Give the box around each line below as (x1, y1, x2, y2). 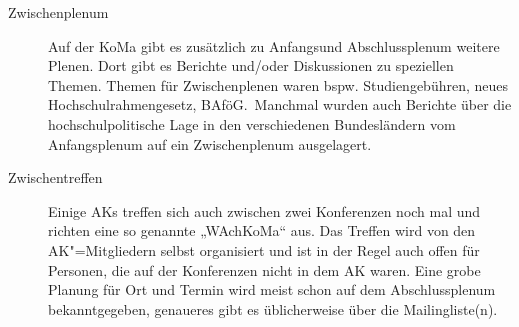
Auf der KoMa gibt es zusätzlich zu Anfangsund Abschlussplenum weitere (48, 35, 500, 56)
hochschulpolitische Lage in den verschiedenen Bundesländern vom (48, 113, 456, 134)
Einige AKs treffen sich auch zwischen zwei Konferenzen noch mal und (48, 200, 481, 221)
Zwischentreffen (8, 167, 103, 188)
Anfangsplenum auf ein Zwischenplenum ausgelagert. (48, 133, 372, 154)
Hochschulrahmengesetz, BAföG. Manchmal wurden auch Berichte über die (48, 94, 512, 115)
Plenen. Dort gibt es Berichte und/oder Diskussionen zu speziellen (48, 55, 454, 76)
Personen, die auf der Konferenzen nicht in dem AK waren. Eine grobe (48, 259, 481, 280)
